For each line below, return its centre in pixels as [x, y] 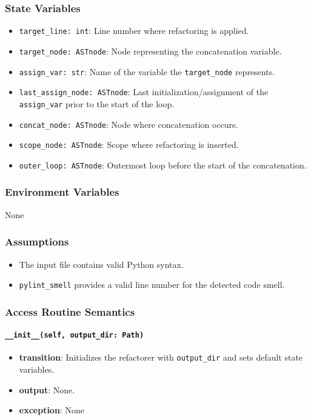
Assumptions [37, 242]
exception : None [52, 410]
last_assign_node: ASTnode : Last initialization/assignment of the [144, 92]
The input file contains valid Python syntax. [101, 264]
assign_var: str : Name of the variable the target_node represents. [147, 71]
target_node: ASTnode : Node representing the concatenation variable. [150, 51]
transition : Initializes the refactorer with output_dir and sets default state [161, 357]
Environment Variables [62, 192]
